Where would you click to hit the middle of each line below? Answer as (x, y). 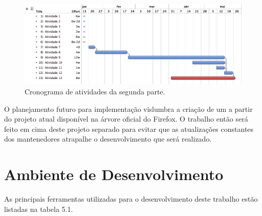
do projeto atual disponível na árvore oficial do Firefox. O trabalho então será (126, 119)
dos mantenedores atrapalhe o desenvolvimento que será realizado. (108, 139)
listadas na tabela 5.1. (39, 209)
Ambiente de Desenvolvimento (114, 174)
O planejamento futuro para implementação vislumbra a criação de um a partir (128, 109)
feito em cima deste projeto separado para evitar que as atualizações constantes (129, 129)
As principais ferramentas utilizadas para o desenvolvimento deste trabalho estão (131, 199)
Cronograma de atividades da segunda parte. (95, 92)
